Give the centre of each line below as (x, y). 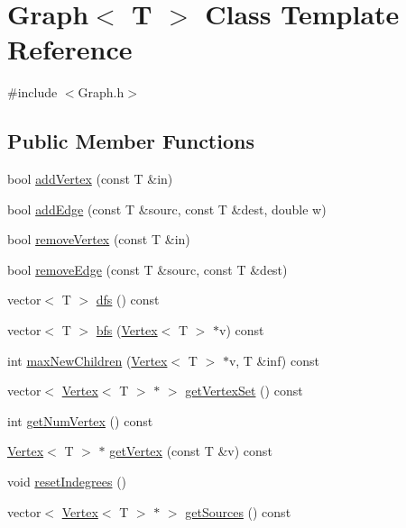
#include (32, 92)
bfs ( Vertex (127, 330)
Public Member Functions (131, 141)
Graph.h (101, 92)
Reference (70, 49)
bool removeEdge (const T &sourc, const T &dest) (148, 269)
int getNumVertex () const (80, 420)
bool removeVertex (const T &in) (99, 239)
